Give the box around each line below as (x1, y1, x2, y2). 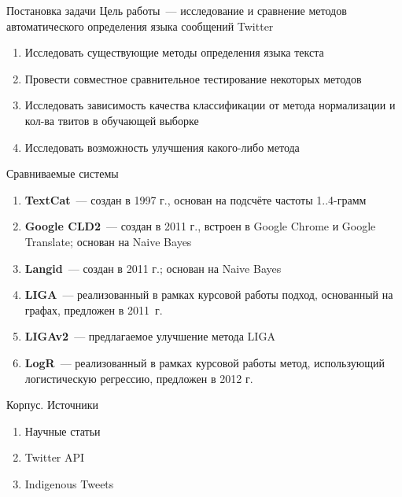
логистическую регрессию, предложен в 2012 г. (24, 370, 253, 386)
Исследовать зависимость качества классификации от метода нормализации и (24, 97, 396, 113)
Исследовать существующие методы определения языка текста (24, 44, 324, 61)
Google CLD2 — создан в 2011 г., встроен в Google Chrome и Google (24, 218, 376, 234)
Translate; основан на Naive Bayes (24, 233, 192, 249)
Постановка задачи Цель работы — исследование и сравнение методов (6, 2, 347, 18)
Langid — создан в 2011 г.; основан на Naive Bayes (24, 260, 282, 276)
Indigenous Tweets (24, 475, 114, 491)
